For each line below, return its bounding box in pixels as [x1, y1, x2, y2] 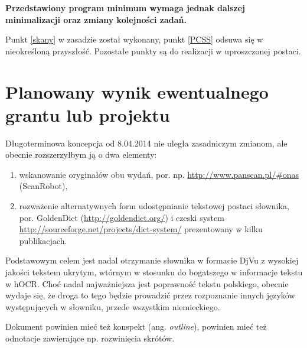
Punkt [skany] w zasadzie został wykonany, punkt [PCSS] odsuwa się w [5, 33, 263, 45]
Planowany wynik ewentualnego [5, 79, 269, 103]
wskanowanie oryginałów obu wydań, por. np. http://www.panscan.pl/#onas [19, 168, 299, 180]
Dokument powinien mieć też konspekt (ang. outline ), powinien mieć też [5, 320, 267, 333]
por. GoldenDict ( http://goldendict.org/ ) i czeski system [19, 211, 224, 223]
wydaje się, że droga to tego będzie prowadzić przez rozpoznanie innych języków [5, 289, 295, 301]
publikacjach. [19, 234, 67, 246]
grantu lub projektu [5, 102, 170, 126]
